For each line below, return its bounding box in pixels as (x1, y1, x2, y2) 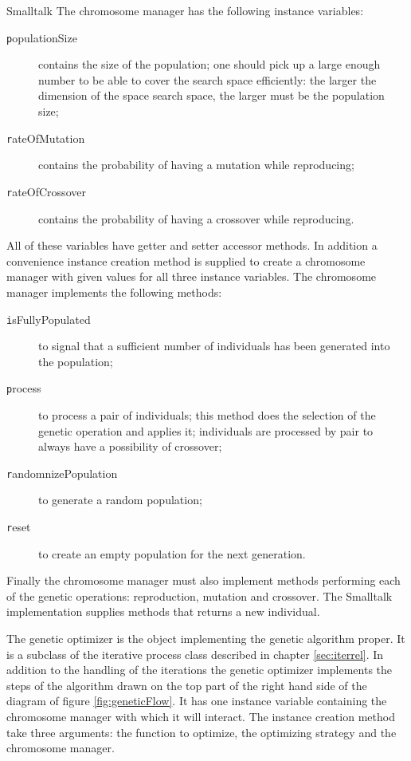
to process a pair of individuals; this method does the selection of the (38, 407, 376, 423)
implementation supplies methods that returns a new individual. (6, 603, 320, 620)
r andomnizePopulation (6, 464, 118, 481)
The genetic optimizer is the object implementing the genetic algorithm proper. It (6, 630, 405, 647)
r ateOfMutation (6, 129, 85, 146)
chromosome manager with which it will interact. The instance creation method (6, 708, 395, 725)
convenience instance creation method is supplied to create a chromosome (6, 252, 366, 269)
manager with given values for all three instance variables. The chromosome (6, 268, 377, 285)
